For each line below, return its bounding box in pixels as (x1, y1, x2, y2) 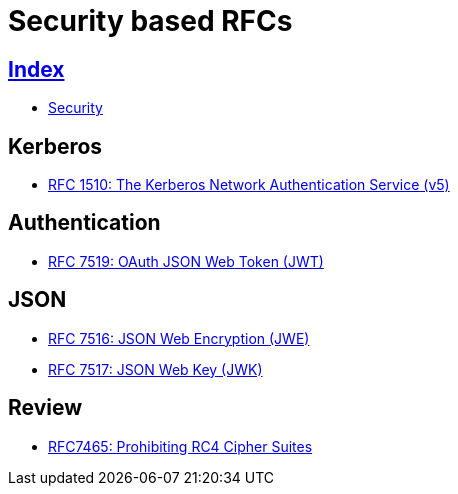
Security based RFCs (8, 4, 293, 38)
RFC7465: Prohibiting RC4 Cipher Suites (48, 437, 313, 455)
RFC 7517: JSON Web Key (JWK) (48, 360, 263, 378)
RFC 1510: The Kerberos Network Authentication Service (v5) (48, 176, 450, 194)
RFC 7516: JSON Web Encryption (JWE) (48, 329, 310, 347)
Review (8, 395, 83, 421)
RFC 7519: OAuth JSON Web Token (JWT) (48, 252, 324, 270)
